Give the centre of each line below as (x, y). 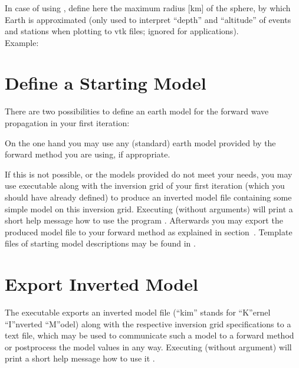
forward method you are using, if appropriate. (88, 154)
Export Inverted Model (101, 284)
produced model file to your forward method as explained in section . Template (149, 231)
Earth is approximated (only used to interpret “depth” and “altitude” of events (148, 19)
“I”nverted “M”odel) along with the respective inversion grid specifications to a (148, 323)
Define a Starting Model (106, 83)
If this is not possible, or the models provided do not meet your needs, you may (149, 174)
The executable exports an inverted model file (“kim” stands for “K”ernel (138, 312)
